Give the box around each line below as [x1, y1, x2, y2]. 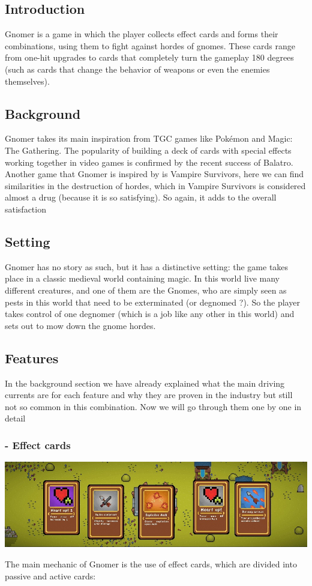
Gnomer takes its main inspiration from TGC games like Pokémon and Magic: [5, 132, 293, 145]
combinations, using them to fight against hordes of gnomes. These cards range [5, 39, 296, 52]
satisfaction [5, 202, 46, 215]
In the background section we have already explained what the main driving [5, 376, 285, 389]
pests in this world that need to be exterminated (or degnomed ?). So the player [5, 295, 300, 308]
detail [5, 412, 26, 424]
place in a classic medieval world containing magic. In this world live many [5, 272, 280, 285]
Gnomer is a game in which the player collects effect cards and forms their [5, 28, 278, 40]
